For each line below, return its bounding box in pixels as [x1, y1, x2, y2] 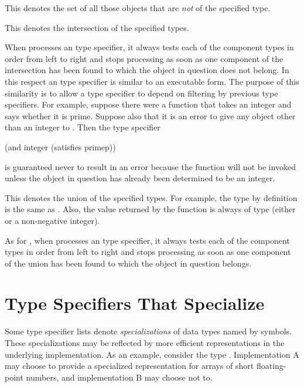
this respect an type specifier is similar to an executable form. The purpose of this [5, 75, 299, 87]
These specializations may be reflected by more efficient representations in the [5, 337, 285, 348]
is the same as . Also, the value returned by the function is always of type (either [5, 203, 296, 215]
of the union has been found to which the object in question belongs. [5, 257, 252, 269]
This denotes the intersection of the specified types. [5, 21, 189, 33]
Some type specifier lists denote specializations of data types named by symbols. [5, 325, 292, 337]
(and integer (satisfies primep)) [5, 140, 116, 153]
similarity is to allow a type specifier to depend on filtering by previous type [5, 87, 278, 99]
